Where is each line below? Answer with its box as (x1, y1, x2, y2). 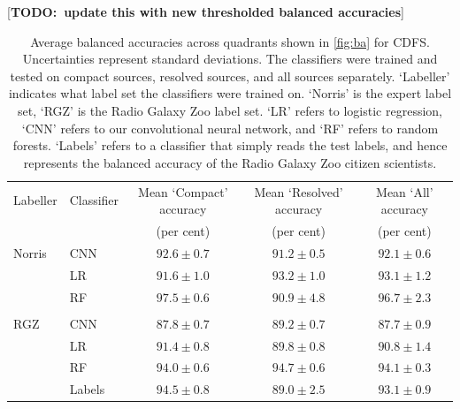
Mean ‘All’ (376, 182, 433, 201)
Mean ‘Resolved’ (254, 182, 343, 201)
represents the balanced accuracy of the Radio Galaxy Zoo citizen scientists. (23, 153, 437, 171)
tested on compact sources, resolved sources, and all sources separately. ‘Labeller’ (10, 66, 450, 85)
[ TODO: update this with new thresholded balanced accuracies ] (7, 3, 404, 20)
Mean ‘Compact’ (138, 182, 228, 201)
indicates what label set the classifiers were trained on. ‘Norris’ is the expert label (8, 84, 452, 102)
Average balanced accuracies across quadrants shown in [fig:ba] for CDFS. (30, 32, 430, 50)
